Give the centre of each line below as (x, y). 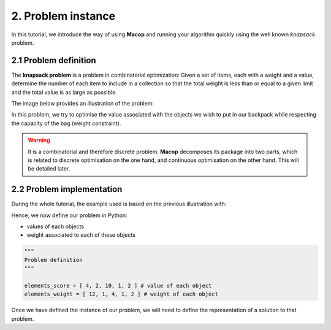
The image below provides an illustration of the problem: (83, 104)
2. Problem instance (63, 16)
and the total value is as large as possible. (64, 92)
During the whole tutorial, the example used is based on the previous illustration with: (119, 204)
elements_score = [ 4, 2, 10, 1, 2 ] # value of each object (118, 286)
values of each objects (55, 226)
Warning (39, 140)
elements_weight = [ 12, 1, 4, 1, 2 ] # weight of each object (121, 294)
